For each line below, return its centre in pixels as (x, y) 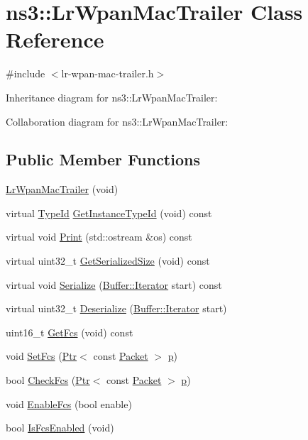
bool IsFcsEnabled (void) (60, 428)
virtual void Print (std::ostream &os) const (99, 237)
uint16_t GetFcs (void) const (70, 332)
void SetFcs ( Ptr (42, 356)
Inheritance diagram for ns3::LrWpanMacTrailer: (112, 97)
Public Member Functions (103, 159)
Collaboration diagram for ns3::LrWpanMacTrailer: (117, 121)
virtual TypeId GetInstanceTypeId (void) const (109, 213)
